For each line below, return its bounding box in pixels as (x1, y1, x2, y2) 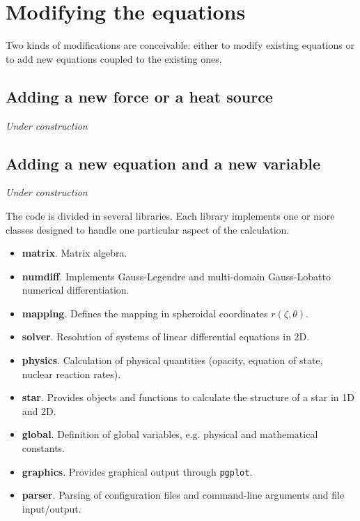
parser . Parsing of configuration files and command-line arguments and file (22, 488, 345, 502)
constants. (22, 441, 65, 455)
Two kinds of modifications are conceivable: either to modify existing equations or (6, 38, 354, 52)
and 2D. (22, 403, 56, 418)
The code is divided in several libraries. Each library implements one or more (6, 208, 335, 222)
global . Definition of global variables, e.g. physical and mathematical (22, 427, 318, 441)
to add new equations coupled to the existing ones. (6, 51, 222, 66)
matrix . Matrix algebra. (22, 246, 127, 260)
